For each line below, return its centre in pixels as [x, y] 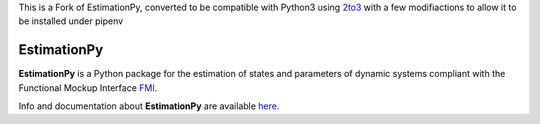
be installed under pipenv [71, 21]
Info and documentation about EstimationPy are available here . [149, 106]
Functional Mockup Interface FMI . [88, 87]
